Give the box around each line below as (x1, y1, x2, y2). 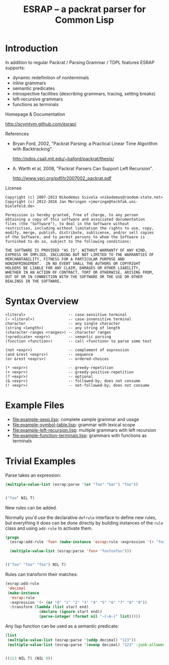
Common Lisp (55, 14, 114, 26)
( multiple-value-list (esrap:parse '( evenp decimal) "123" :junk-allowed (7, 642, 165, 647)
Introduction (5, 43, 58, 54)
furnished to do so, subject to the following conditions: (5, 239, 132, 244)
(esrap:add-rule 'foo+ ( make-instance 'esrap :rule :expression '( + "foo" (10, 539, 167, 545)
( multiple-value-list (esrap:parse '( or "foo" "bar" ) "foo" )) (5, 482, 138, 487)
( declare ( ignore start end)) (39, 609, 102, 615)
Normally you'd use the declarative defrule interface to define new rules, (5, 514, 157, 521)
